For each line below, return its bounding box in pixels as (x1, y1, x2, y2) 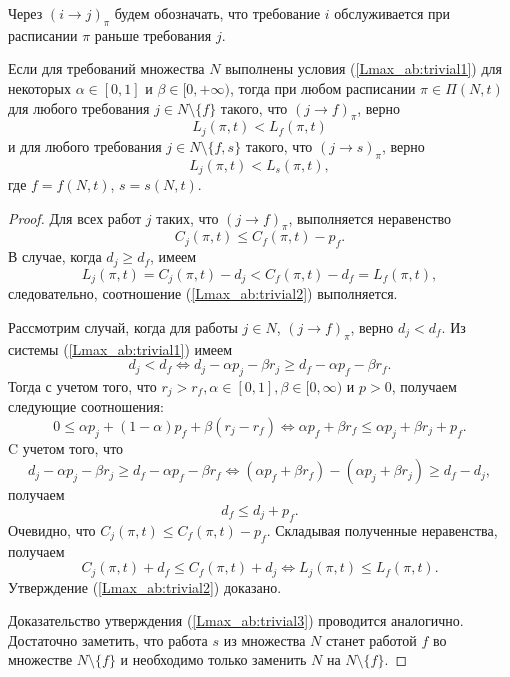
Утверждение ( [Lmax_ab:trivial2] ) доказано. (8, 576, 282, 597)
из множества (223, 629, 306, 650)
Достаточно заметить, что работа (8, 629, 208, 650)
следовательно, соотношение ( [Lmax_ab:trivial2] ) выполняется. (8, 283, 398, 304)
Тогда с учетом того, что (8, 375, 157, 396)
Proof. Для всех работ (8, 207, 142, 228)
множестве (8, 649, 73, 670)
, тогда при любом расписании (229, 77, 416, 98)
